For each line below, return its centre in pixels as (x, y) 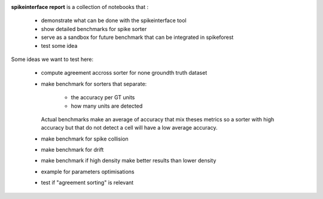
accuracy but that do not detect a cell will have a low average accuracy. (129, 128)
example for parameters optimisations (88, 172)
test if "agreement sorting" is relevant (87, 183)
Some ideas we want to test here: (52, 59)
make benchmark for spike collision (85, 139)
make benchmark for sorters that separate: (94, 84)
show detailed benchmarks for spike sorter (94, 29)
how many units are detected (107, 106)
